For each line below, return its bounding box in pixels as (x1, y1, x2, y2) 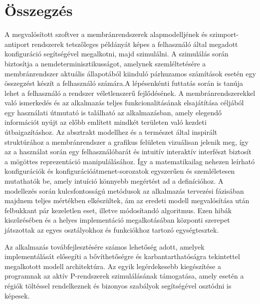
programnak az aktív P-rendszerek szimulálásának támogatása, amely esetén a (4, 271, 244, 281)
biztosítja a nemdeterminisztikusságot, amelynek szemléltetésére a (4, 58, 206, 68)
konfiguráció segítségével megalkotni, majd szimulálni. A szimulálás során (4, 48, 229, 59)
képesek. (4, 290, 30, 301)
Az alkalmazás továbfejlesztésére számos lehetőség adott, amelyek (4, 241, 205, 252)
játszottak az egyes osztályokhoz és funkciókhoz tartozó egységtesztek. (4, 225, 219, 235)
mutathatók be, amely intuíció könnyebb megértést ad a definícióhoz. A (4, 176, 224, 186)
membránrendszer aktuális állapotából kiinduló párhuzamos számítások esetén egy (4, 68, 256, 78)
